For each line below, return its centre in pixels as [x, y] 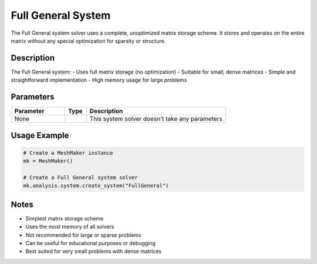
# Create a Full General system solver [80, 177]
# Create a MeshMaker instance [68, 153]
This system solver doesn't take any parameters [156, 119]
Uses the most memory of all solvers [70, 227]
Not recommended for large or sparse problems [83, 235]
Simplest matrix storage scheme [65, 218]
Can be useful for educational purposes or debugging [90, 243]
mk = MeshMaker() [48, 161]
